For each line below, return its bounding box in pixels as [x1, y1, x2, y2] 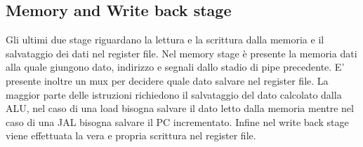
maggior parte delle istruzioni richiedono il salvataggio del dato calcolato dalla [6, 87, 342, 101]
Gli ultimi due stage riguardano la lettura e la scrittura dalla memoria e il [6, 32, 324, 47]
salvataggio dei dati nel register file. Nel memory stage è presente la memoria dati [6, 45, 357, 60]
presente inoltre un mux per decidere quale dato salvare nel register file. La [6, 73, 329, 87]
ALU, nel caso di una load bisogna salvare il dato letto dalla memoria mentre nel [6, 101, 354, 115]
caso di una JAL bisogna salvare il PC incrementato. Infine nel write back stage [6, 114, 349, 129]
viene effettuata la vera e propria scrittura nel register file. [6, 128, 256, 143]
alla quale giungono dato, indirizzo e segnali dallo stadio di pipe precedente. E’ [6, 59, 345, 74]
